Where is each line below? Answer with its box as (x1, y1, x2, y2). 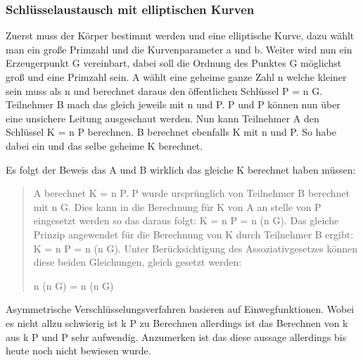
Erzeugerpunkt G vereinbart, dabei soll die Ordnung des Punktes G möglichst (6, 56, 342, 70)
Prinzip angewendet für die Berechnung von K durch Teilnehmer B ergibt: (33, 226, 354, 241)
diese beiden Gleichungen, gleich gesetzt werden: (33, 255, 242, 269)
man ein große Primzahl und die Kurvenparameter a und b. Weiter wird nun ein (6, 41, 352, 56)
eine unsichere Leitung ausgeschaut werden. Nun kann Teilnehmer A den (6, 110, 319, 125)
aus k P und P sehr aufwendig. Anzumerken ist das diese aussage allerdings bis (6, 329, 347, 344)
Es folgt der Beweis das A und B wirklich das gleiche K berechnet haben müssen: (6, 162, 356, 176)
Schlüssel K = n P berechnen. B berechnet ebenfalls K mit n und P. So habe (6, 124, 336, 139)
